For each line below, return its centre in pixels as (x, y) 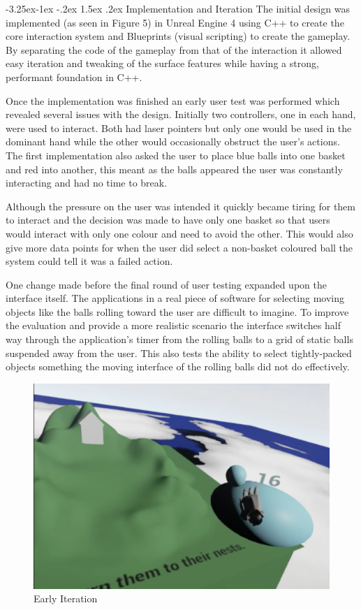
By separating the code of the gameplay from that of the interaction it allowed (174, 49)
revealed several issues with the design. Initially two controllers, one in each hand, (181, 114)
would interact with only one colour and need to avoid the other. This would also (179, 233)
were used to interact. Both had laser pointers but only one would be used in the (179, 128)
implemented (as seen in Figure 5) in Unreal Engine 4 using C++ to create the (175, 22)
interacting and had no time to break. (87, 183)
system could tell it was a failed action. (89, 261)
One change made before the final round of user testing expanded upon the (166, 284)
